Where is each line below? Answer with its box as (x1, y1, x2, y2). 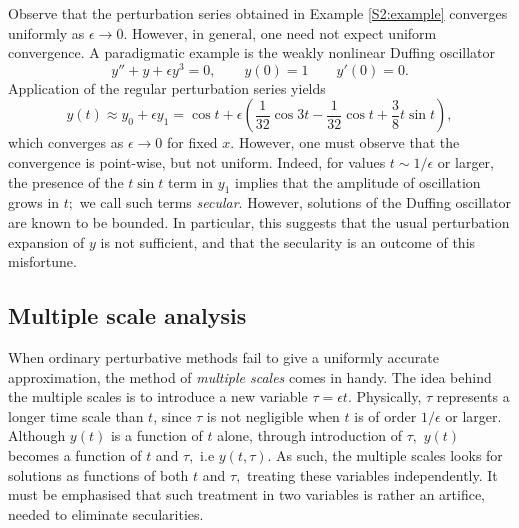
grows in (8, 192, 60, 213)
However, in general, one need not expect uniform (132, 22, 437, 43)
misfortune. (8, 251, 77, 272)
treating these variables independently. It (247, 464, 498, 485)
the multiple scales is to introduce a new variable (8, 386, 308, 407)
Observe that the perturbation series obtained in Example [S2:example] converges (8, 3, 508, 23)
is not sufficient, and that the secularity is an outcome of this (100, 231, 476, 252)
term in (168, 171, 214, 192)
